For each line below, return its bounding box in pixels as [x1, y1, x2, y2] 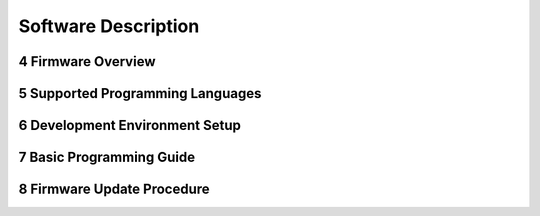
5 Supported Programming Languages [18, 85, 262, 102]
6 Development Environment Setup [18, 117, 242, 134]
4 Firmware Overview [18, 53, 156, 70]
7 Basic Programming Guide [18, 149, 195, 166]
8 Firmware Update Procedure [18, 181, 210, 198]
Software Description [18, 15, 200, 37]
